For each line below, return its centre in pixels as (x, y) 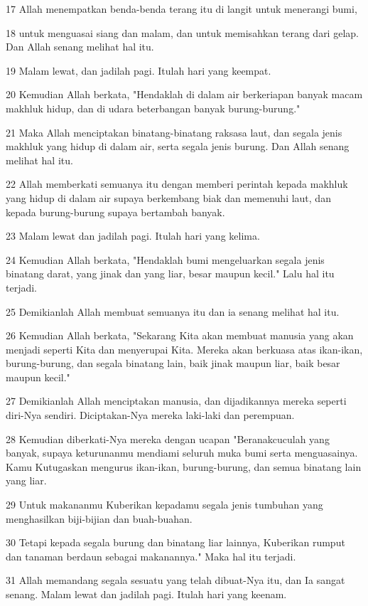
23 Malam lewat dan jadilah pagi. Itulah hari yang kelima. (133, 236)
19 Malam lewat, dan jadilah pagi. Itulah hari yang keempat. (139, 70)
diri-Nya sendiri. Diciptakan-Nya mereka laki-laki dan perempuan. (150, 415)
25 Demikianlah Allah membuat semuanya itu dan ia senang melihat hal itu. (173, 311)
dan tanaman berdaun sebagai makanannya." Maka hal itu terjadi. (151, 556)
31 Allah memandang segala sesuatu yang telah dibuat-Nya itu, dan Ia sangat (175, 580)
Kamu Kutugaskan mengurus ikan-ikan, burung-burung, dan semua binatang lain (184, 466)
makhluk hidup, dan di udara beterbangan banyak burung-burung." (153, 108)
